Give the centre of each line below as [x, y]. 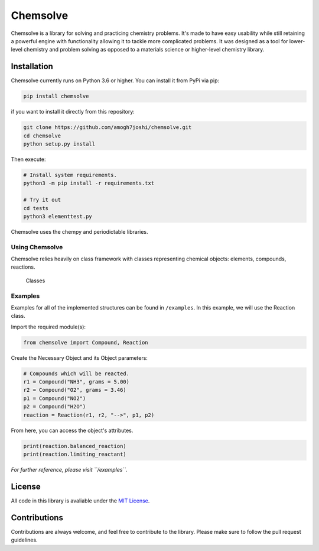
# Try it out [42, 200]
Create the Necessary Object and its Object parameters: [79, 357]
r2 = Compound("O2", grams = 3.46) [75, 390]
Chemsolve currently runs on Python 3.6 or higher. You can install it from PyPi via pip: [115, 80]
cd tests [36, 208]
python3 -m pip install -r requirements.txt [89, 183]
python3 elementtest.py [58, 216]
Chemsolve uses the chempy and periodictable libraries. [79, 231]
